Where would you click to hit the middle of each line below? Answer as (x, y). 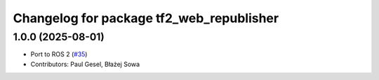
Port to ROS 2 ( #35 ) (59, 54)
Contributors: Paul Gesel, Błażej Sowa (85, 64)
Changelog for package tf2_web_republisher (146, 18)
